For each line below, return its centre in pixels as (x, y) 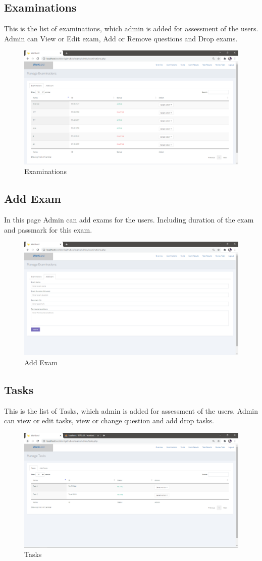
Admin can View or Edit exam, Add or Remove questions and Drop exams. (121, 38)
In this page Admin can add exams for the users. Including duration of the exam (129, 220)
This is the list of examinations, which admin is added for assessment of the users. (131, 29)
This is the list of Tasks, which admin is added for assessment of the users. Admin (131, 410)
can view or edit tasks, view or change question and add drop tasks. (109, 420)
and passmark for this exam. (48, 229)
